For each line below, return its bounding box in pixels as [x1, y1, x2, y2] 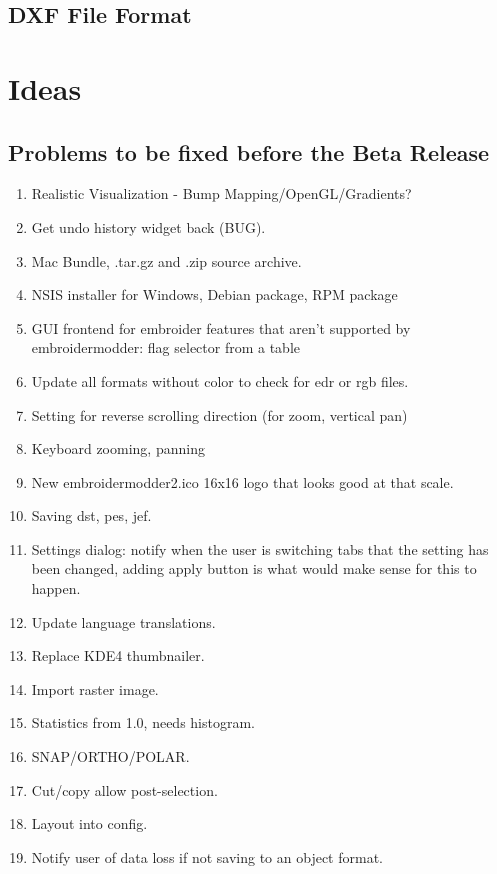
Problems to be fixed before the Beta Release [8, 136, 490, 167]
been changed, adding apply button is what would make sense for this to [31, 558, 477, 579]
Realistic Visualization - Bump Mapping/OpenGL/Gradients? [31, 183, 412, 204]
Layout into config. [31, 813, 148, 834]
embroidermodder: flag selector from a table [31, 337, 301, 358]
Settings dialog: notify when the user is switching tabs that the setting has [31, 538, 489, 559]
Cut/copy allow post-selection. [31, 779, 218, 800]
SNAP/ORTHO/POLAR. [31, 746, 190, 767]
